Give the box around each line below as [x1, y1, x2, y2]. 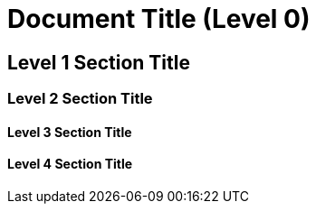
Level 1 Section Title [7, 50, 190, 74]
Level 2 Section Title [7, 89, 153, 108]
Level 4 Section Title [7, 156, 133, 172]
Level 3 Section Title [7, 124, 132, 140]
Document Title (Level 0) [7, 4, 311, 34]
